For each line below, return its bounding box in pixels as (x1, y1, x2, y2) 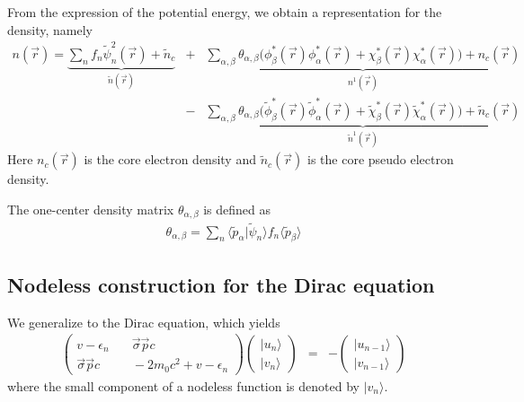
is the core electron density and (84, 150, 256, 169)
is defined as (203, 199, 271, 218)
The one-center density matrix (7, 199, 174, 218)
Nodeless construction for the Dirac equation (7, 270, 435, 298)
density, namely (7, 20, 93, 39)
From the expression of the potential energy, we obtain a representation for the (7, 3, 442, 21)
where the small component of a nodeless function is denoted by (7, 376, 360, 395)
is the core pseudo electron (307, 150, 454, 169)
